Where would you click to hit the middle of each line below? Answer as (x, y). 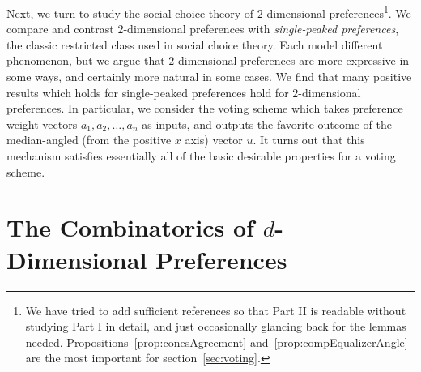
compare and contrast (60, 29)
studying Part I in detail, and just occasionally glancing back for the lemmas (216, 326)
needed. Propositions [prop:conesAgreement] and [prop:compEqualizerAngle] (217, 342)
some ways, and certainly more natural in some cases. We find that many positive (209, 77)
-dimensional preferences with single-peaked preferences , (261, 29)
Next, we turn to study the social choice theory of (130, 13)
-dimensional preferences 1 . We (337, 12)
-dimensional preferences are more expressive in (292, 60)
